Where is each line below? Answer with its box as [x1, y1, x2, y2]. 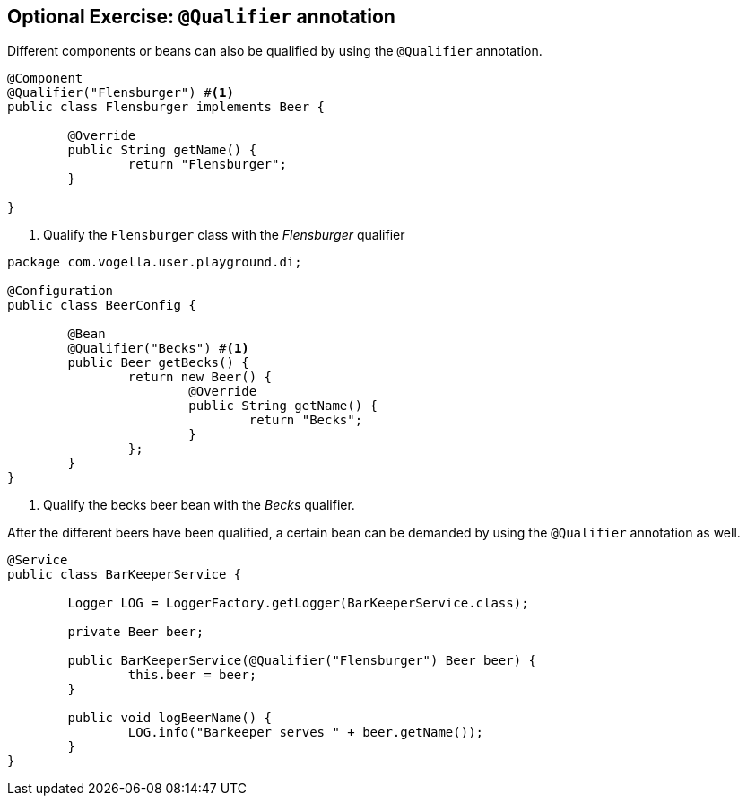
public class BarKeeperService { [7, 567, 242, 582]
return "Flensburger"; [127, 157, 287, 172]
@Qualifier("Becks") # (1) [67, 341, 249, 356]
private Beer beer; [67, 624, 204, 640]
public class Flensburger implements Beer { [7, 100, 326, 115]
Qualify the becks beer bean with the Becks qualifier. [43, 497, 355, 513]
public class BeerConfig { [7, 298, 196, 313]
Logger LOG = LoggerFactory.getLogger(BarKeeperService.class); [67, 596, 529, 611]
